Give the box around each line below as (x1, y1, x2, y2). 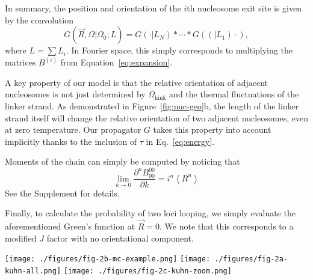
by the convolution (5, 13, 73, 26)
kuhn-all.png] (5, 266, 61, 275)
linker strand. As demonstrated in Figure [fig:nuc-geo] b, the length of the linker (5, 100, 299, 112)
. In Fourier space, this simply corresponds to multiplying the (66, 44, 293, 56)
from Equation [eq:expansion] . (60, 56, 173, 68)
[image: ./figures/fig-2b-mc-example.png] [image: (5, 255, 211, 264)
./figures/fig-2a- (214, 255, 288, 264)
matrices (5, 56, 36, 68)
